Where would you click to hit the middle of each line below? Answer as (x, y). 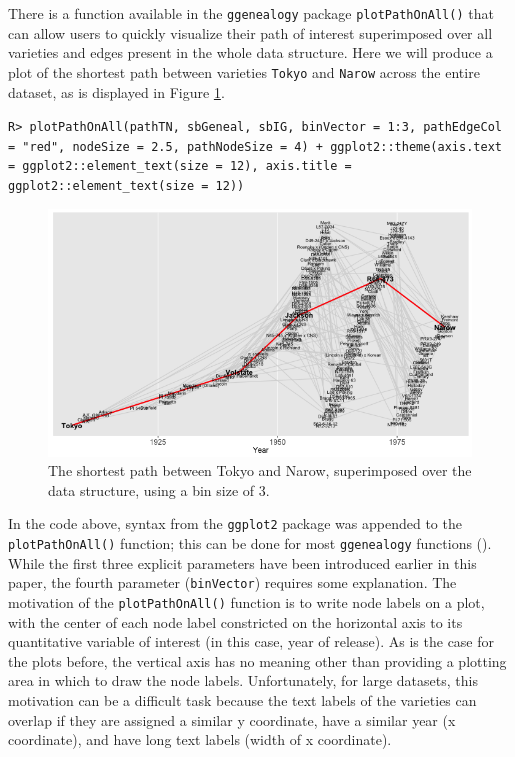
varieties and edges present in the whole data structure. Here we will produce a (250, 52)
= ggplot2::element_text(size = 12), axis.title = (180, 166)
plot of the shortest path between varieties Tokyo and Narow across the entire (244, 71)
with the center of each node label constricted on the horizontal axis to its (235, 621)
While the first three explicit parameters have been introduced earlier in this (242, 562)
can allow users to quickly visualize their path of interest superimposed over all (250, 32)
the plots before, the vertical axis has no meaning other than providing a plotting (257, 660)
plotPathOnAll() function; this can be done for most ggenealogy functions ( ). (250, 543)
